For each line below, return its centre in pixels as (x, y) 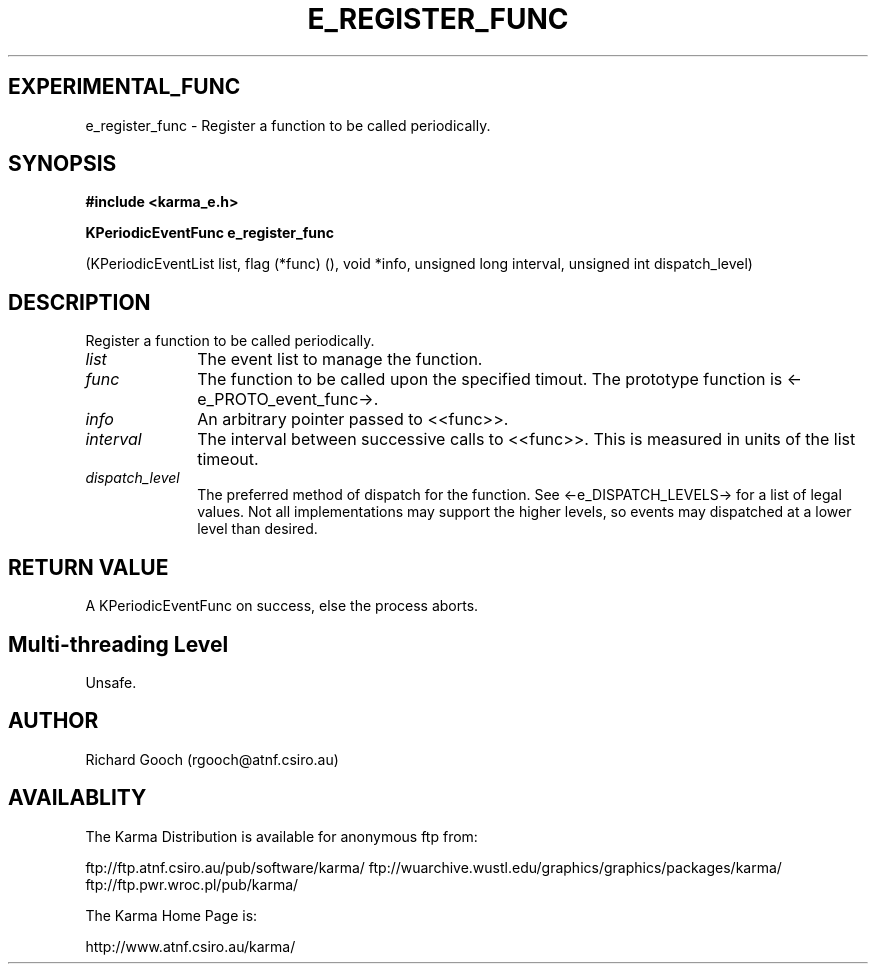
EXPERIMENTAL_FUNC (124, 87)
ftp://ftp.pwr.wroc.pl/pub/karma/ (192, 884)
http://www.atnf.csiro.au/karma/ (190, 946)
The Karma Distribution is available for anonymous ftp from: (281, 836)
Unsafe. (111, 682)
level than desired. (257, 529)
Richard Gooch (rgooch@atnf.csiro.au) (212, 759)
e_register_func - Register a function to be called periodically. (288, 125)
